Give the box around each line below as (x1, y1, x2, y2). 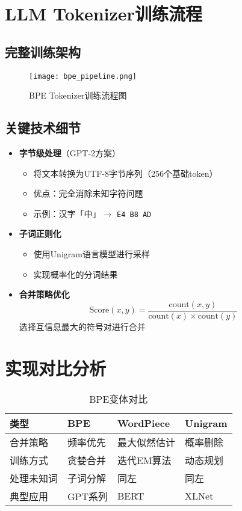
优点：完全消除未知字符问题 (33, 187, 143, 200)
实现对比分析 (5, 355, 107, 380)
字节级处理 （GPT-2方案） (19, 147, 121, 159)
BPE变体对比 (89, 391, 148, 406)
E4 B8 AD (117, 210, 152, 219)
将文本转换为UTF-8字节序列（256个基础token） (33, 167, 218, 179)
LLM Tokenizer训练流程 (5, 1, 202, 26)
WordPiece (117, 416, 170, 430)
